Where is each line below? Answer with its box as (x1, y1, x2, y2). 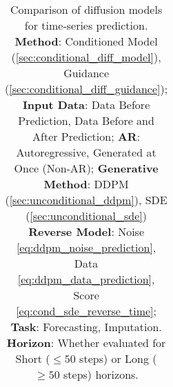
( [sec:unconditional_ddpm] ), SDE (5, 192, 167, 208)
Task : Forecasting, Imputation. (10, 319, 162, 335)
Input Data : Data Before (22, 97, 150, 112)
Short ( (15, 350, 50, 366)
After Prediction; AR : (32, 128, 141, 144)
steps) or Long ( (79, 350, 157, 366)
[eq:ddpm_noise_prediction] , (16, 239, 156, 255)
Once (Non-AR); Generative (14, 160, 159, 176)
